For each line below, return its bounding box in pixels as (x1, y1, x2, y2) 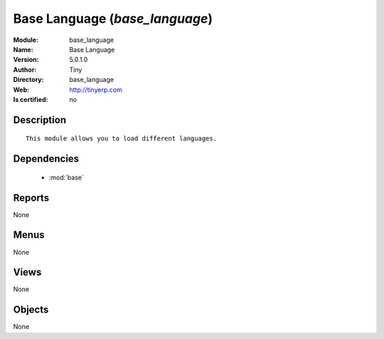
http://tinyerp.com (69, 85, 122, 94)
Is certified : (13, 95, 48, 103)
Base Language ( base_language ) (13, 11, 213, 26)
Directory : (13, 75, 44, 84)
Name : (13, 45, 33, 53)
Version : (13, 56, 39, 64)
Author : (13, 65, 37, 74)
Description (13, 114, 67, 126)
